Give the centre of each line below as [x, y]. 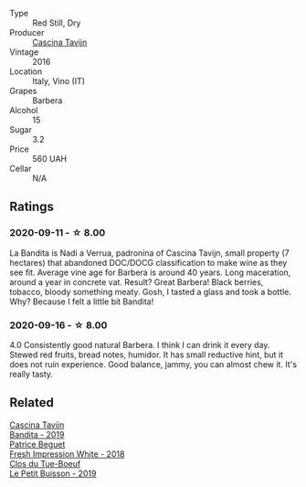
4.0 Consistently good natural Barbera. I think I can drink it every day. [140, 344]
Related [32, 402]
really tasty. [31, 374]
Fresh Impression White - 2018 [67, 454]
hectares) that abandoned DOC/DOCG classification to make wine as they [148, 262]
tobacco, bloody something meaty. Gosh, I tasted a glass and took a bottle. [151, 291]
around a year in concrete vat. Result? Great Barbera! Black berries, [137, 281]
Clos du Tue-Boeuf [45, 463]
